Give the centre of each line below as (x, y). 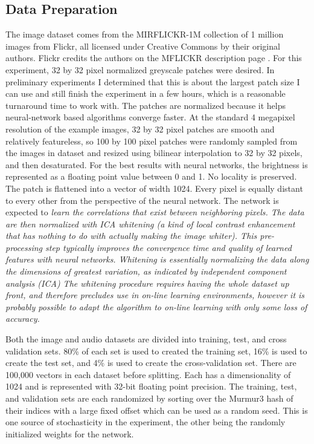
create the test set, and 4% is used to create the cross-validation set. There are (151, 363)
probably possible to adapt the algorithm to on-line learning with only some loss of (156, 306)
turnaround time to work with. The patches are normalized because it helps (146, 105)
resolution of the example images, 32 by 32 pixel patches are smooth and (140, 129)
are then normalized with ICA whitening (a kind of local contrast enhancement (150, 224)
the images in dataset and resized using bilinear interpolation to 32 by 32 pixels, (154, 153)
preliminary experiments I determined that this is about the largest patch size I (153, 81)
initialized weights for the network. (70, 433)
